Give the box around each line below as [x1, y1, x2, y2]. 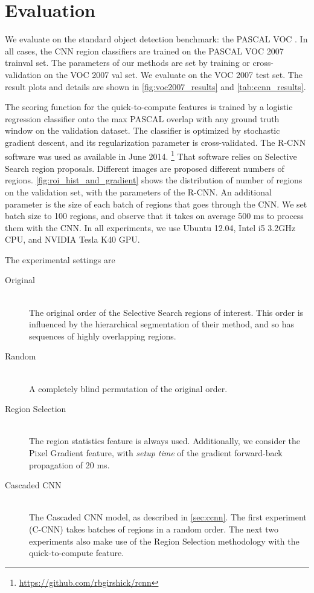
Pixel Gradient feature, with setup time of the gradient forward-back [29, 447, 283, 459]
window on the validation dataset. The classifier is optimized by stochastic [5, 124, 280, 137]
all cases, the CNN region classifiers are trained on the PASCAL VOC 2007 [5, 44, 284, 57]
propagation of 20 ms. [29, 458, 110, 471]
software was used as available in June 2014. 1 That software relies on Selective [5, 148, 297, 163]
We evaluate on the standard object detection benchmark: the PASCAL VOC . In [5, 33, 308, 45]
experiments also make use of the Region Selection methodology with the [29, 534, 300, 547]
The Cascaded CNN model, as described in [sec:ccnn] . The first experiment [29, 511, 307, 523]
